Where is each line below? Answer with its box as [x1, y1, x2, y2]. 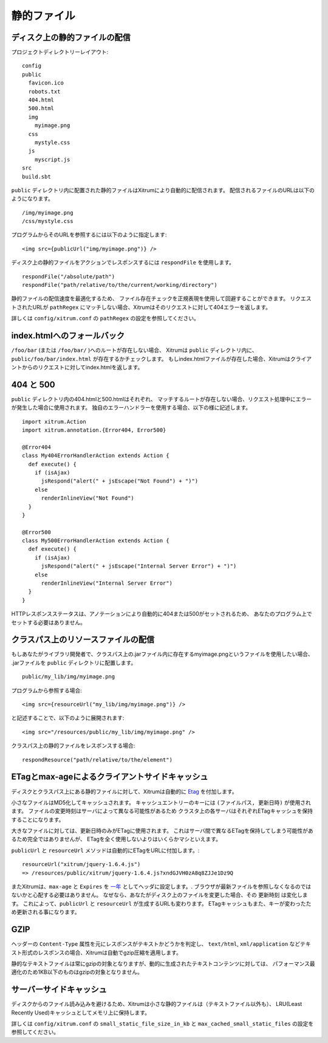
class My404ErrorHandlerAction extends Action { [22, 452, 169, 459]
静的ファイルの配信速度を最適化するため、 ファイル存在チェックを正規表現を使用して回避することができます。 [11, 295, 289, 302]
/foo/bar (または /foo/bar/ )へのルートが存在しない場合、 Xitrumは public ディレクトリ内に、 [11, 346, 258, 354]
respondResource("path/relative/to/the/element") [22, 756, 173, 763]
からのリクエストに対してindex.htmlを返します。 [21, 363, 143, 371]
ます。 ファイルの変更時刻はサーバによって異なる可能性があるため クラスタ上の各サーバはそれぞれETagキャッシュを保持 [11, 807, 313, 814]
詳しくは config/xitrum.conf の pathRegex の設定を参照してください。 [11, 315, 200, 322]
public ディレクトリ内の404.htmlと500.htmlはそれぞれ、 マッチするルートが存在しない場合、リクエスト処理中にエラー [11, 395, 312, 402]
